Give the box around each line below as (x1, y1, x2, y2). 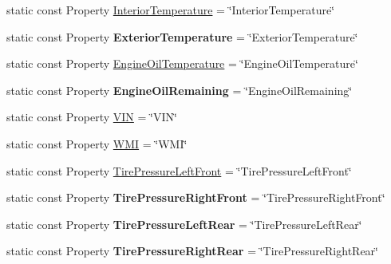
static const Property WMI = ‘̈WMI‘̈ (6, 135, 188, 152)
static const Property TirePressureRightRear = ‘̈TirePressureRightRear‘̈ (6, 242, 378, 259)
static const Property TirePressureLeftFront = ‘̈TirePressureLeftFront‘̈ (6, 162, 352, 179)
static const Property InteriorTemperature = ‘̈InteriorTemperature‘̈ (6, 2, 335, 18)
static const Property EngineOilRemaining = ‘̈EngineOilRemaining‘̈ (6, 81, 353, 98)
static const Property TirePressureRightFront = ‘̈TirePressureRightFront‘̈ (6, 189, 385, 206)
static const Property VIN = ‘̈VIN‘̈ (6, 108, 177, 125)
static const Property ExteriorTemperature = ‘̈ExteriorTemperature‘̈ (6, 28, 358, 45)
